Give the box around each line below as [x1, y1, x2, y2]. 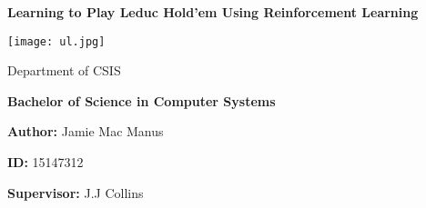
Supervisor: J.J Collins [7, 183, 144, 202]
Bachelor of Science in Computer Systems [7, 91, 276, 110]
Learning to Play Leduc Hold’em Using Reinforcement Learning [7, 3, 419, 21]
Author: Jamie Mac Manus [7, 122, 164, 141]
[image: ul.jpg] [7, 35, 106, 48]
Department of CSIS [7, 61, 121, 80]
